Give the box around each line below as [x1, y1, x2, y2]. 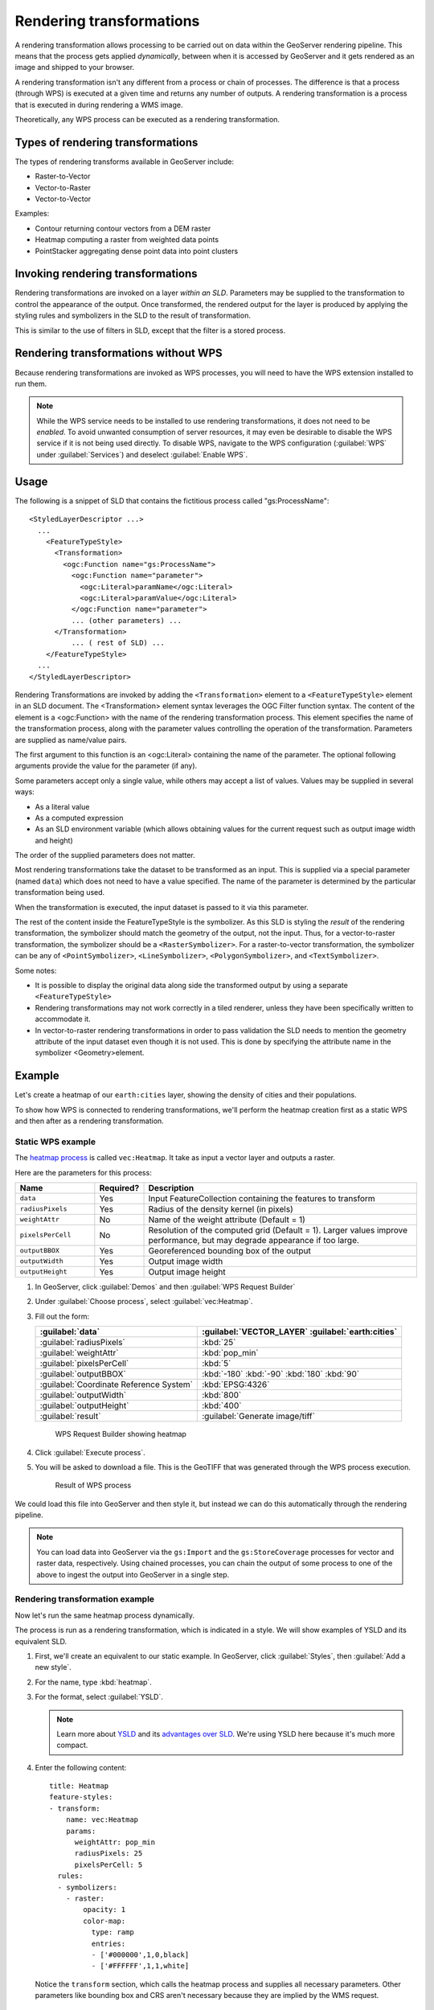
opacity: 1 [83, 1905, 126, 1914]
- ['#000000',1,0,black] [91, 1950, 190, 1959]
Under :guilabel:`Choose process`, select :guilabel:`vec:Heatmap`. [35, 1297, 253, 1306]
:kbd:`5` [202, 1358, 231, 1369]
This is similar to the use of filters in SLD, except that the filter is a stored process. [14, 326, 286, 335]
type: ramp [91, 1928, 134, 1937]
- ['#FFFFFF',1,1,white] [91, 1962, 190, 1971]
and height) [35, 835, 74, 845]
